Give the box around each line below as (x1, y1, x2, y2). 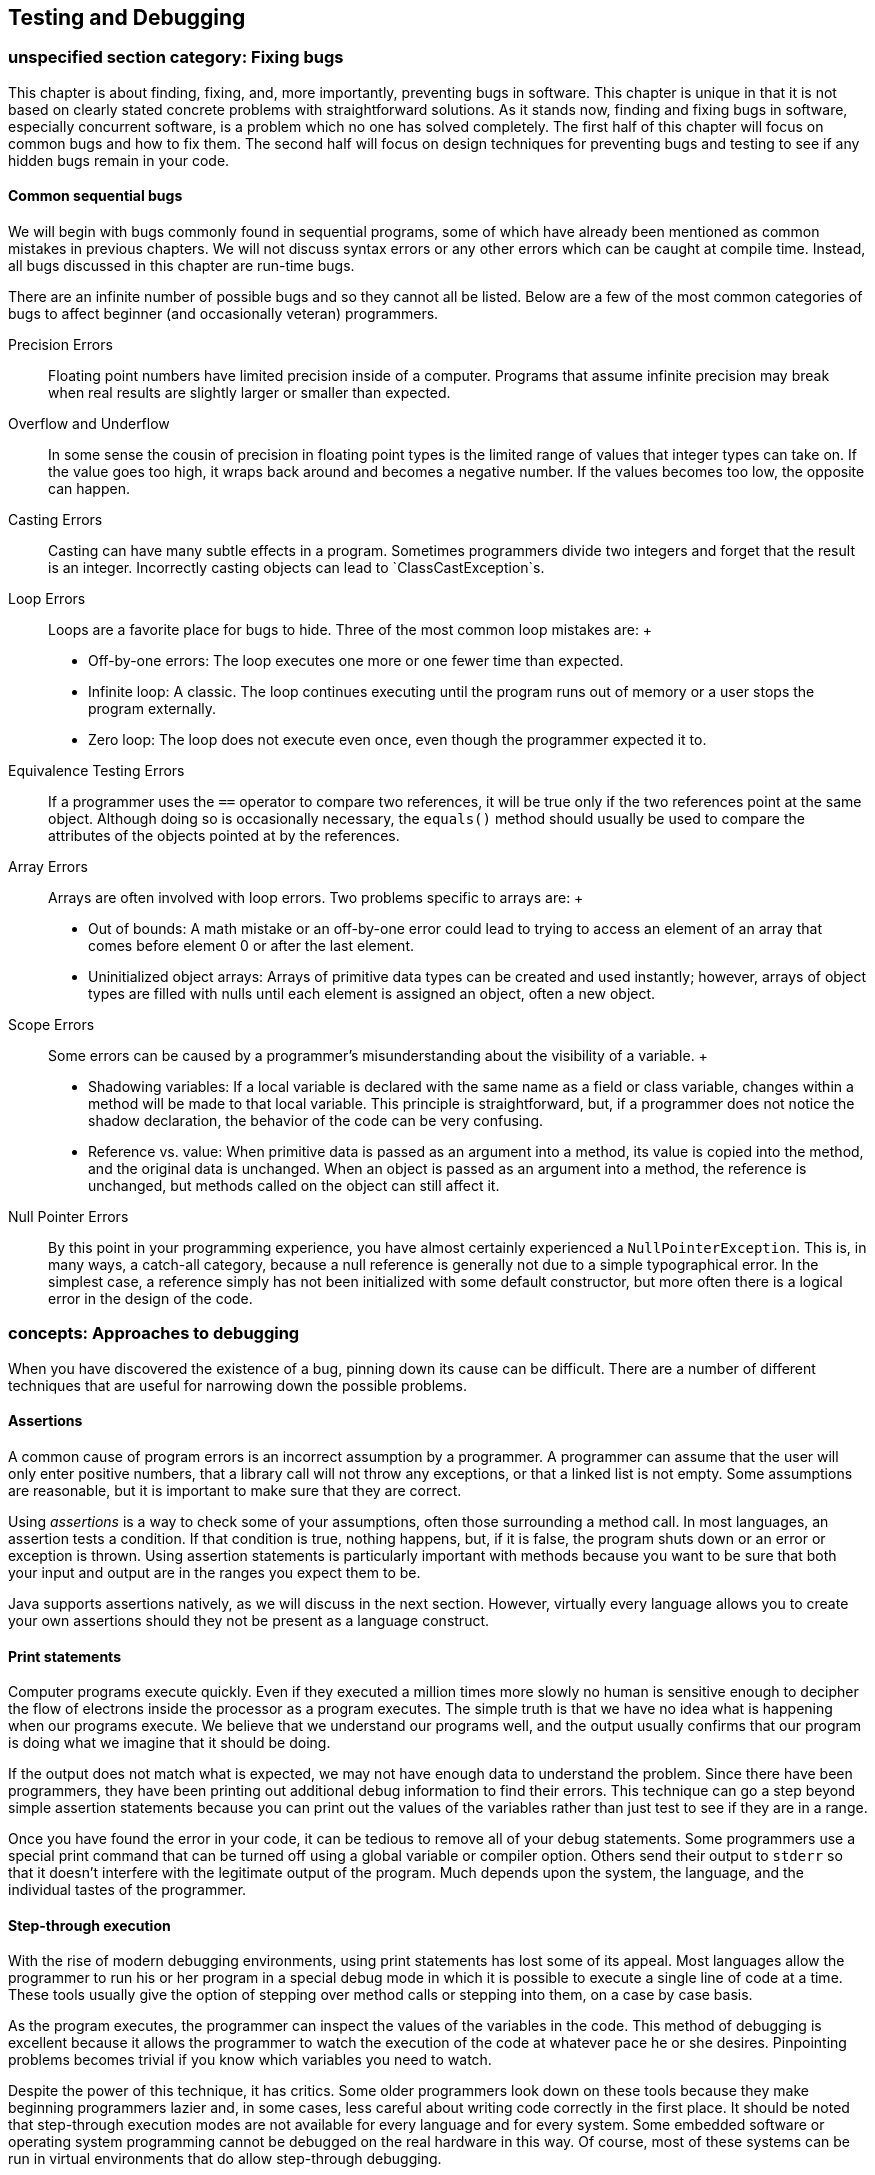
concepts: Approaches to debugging (8, 1323, 300, 1344)
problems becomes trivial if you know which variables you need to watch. (8, 2051, 492, 2069)
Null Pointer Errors (8, 1208, 129, 1226)
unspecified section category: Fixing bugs (8, 47, 344, 68)
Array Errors (8, 858, 88, 876)
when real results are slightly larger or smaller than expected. (48, 384, 451, 402)
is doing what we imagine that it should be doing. (8, 1734, 331, 1752)
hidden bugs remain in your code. (8, 151, 230, 169)
